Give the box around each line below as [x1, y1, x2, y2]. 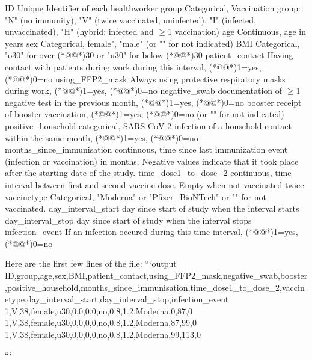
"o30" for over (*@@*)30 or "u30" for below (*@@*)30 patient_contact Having [5, 49, 293, 61]
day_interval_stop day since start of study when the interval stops [5, 213, 252, 226]
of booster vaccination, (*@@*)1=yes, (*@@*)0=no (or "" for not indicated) [5, 108, 284, 120]
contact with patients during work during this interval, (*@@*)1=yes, [5, 60, 262, 73]
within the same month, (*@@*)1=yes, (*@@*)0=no [5, 131, 198, 144]
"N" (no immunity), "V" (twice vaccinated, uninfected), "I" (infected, [5, 13, 256, 26]
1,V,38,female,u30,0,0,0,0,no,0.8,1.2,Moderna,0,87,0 [5, 304, 193, 317]
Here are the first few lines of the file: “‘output [5, 257, 177, 270]
